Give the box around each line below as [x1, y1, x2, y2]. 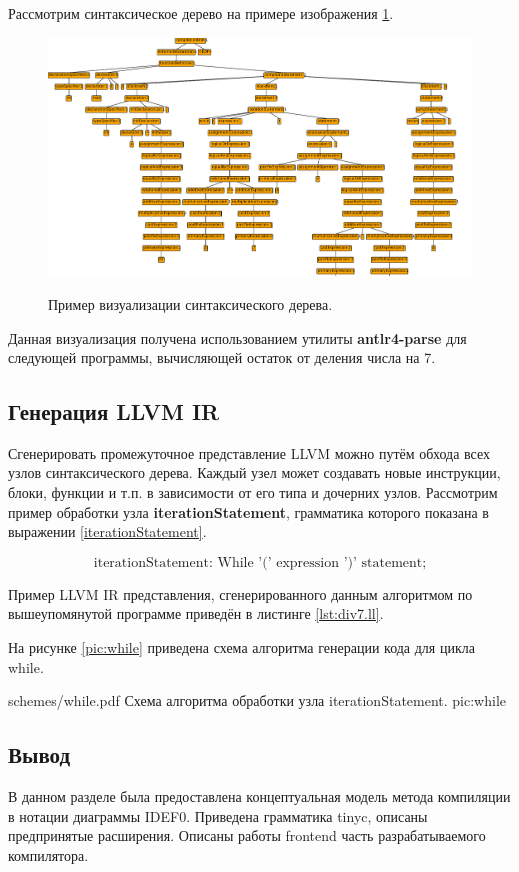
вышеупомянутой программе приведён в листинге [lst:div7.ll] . [8, 603, 384, 624]
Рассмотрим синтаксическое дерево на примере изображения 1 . [8, 3, 394, 23]
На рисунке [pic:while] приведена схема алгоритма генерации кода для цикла [8, 637, 475, 658]
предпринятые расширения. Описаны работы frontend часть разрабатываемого [8, 825, 486, 846]
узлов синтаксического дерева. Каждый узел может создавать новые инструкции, [8, 462, 501, 483]
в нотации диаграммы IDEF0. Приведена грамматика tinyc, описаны [8, 805, 428, 826]
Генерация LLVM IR [8, 396, 220, 427]
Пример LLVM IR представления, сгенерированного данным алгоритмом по [8, 583, 473, 604]
